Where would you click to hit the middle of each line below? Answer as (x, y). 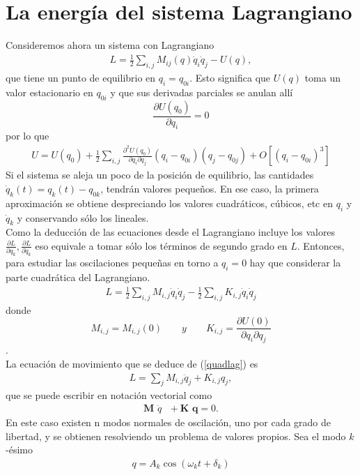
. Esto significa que (230, 78)
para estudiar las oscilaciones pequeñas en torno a (112, 263)
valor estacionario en (49, 92)
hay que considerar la (295, 263)
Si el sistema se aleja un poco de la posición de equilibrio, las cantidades (160, 175)
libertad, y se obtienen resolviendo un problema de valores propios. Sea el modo (176, 436)
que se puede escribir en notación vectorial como (109, 395)
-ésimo (19, 450)
